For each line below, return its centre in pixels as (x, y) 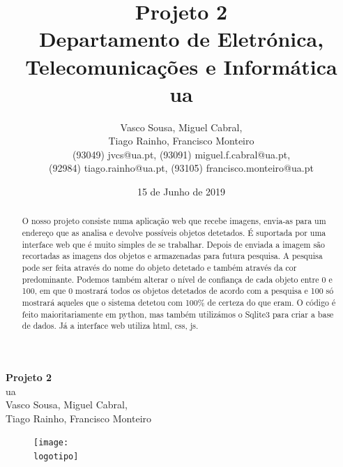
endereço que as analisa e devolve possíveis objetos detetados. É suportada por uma (174, 233)
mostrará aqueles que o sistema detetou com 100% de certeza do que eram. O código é (179, 303)
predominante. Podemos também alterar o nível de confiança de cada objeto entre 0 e (177, 279)
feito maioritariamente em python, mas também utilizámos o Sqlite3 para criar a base (178, 314)
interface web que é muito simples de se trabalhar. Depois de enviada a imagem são (174, 244)
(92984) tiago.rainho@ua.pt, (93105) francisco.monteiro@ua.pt (181, 168)
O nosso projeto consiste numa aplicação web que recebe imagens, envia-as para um (174, 221)
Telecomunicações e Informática (181, 66)
